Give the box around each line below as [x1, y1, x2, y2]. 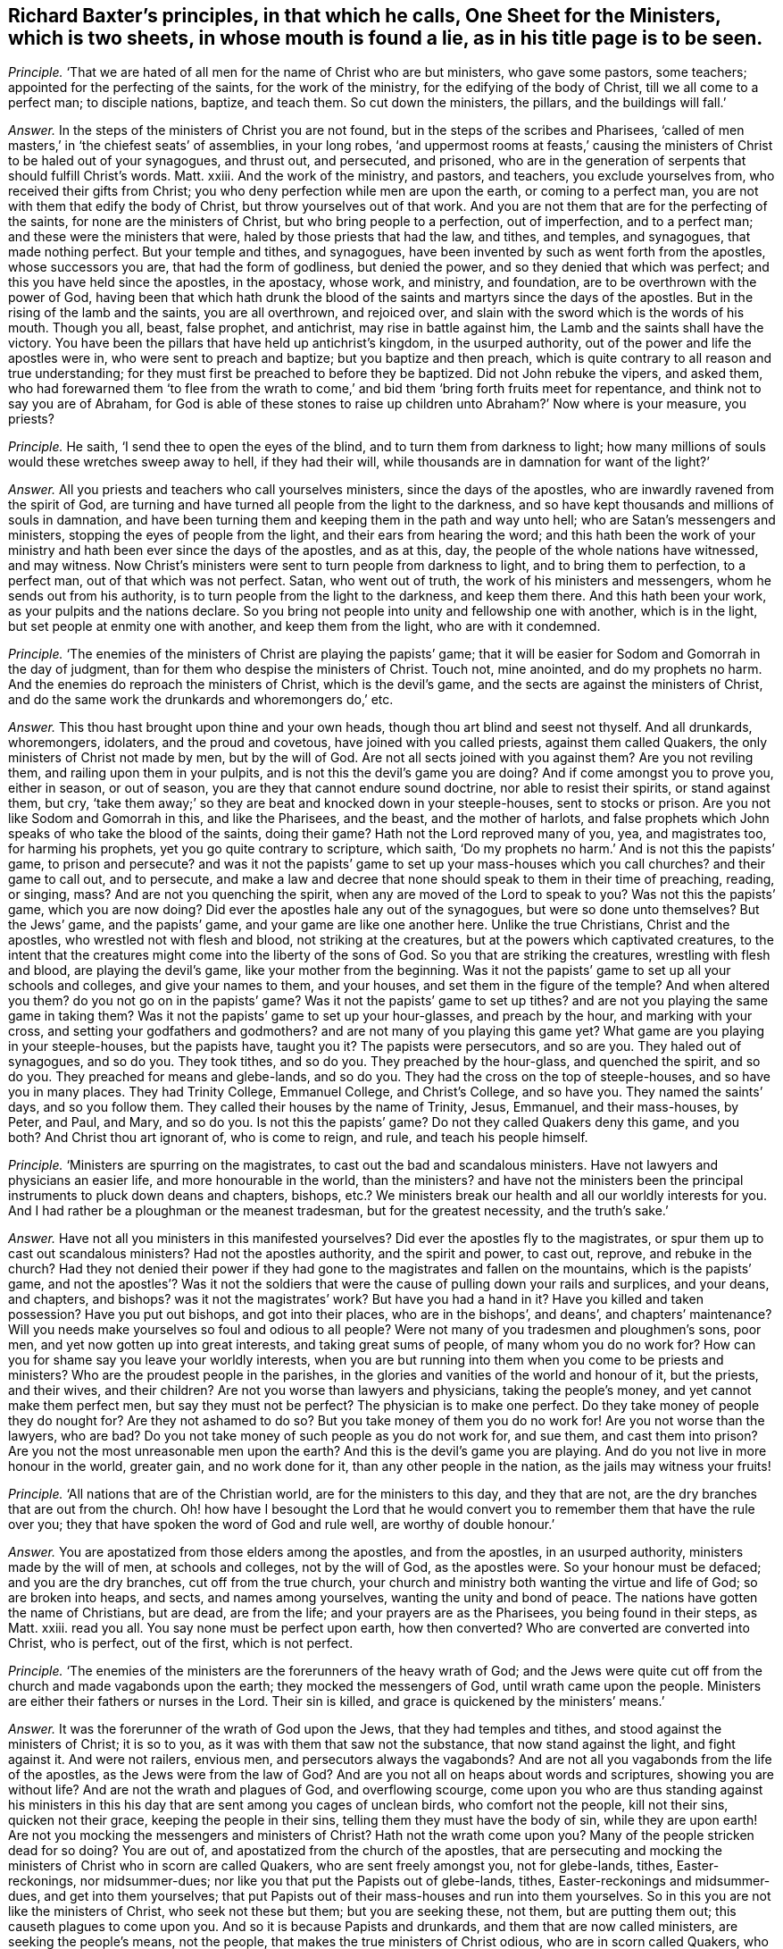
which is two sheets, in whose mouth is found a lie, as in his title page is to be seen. [8, 27, 763, 49]
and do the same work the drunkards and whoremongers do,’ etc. [8, 692, 394, 708]
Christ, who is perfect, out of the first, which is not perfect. [8, 1635, 354, 1651]
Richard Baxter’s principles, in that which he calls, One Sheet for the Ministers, [8, 4, 721, 27]
